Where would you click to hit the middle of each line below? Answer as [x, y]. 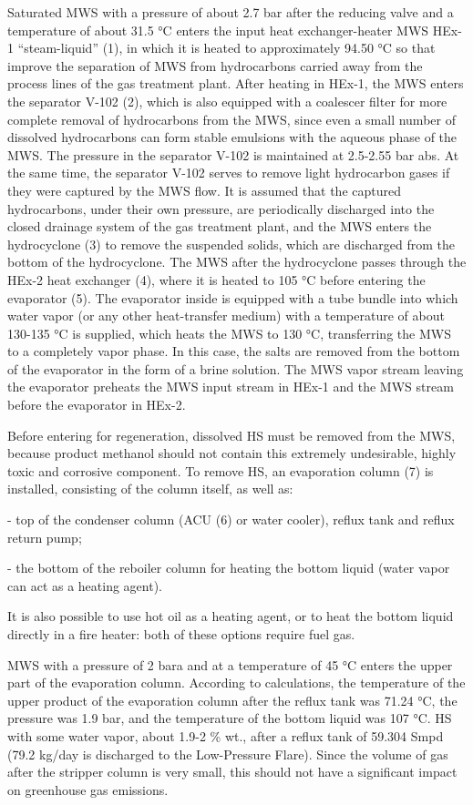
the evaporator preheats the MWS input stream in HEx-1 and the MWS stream [231, 387]
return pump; [45, 537]
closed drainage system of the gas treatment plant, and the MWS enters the [220, 226]
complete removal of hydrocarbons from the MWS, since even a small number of [231, 119]
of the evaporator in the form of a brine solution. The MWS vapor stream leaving [236, 368]
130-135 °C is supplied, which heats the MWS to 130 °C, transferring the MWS [229, 333]
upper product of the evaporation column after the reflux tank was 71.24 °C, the [232, 700]
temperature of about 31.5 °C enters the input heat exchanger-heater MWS [218, 30]
